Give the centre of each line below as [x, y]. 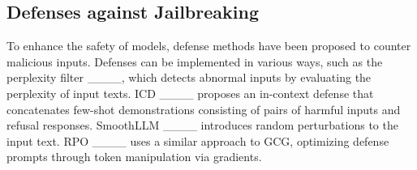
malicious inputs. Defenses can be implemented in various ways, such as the [195, 61]
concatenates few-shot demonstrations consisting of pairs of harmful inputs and [204, 109]
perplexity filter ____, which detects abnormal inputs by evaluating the [189, 77]
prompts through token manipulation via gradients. [134, 157]
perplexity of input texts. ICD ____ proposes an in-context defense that [190, 93]
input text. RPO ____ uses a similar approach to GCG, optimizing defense [198, 140]
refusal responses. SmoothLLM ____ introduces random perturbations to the [202, 125]
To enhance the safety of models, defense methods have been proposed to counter [209, 46]
